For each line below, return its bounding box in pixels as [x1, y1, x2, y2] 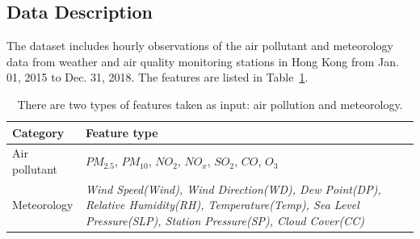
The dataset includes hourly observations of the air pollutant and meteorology [6, 37, 393, 54]
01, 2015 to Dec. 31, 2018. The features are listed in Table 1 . [6, 69, 309, 86]
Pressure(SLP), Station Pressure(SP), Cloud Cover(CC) [85, 212, 365, 229]
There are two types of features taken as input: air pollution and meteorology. [17, 95, 403, 112]
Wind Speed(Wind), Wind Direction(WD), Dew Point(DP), [85, 180, 381, 197]
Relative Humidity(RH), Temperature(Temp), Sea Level [85, 196, 359, 213]
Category [12, 124, 65, 140]
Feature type [85, 124, 158, 140]
